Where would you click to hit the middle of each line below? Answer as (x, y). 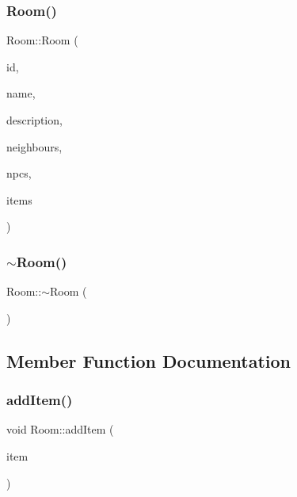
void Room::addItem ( (60, 429)
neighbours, (34, 146)
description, (34, 120)
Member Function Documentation (149, 360)
